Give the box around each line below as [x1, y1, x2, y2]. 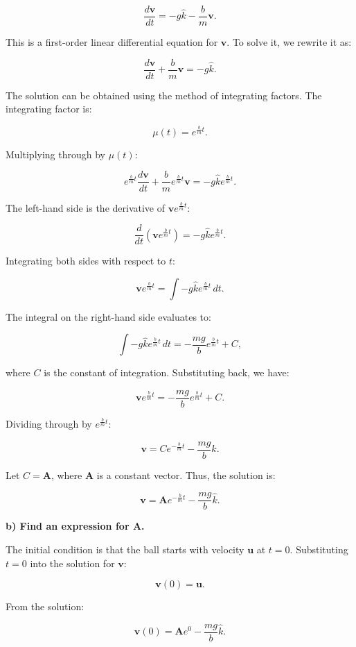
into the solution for [30, 555, 115, 570]
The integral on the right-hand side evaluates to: [6, 309, 211, 323]
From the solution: [6, 599, 84, 614]
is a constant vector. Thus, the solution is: [96, 467, 276, 482]
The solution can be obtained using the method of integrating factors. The [6, 87, 322, 102]
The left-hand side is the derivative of [6, 200, 166, 215]
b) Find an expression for [6, 519, 130, 533]
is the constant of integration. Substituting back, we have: [44, 365, 290, 380]
